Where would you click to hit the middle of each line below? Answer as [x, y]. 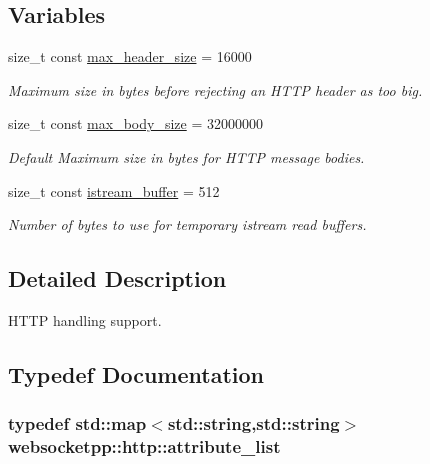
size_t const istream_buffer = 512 [114, 190]
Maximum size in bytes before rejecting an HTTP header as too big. [215, 89]
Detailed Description [117, 278]
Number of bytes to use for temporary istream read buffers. [187, 224]
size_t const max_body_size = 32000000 [135, 123]
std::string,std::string [253, 423]
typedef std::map [77, 423]
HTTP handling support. [85, 319]
